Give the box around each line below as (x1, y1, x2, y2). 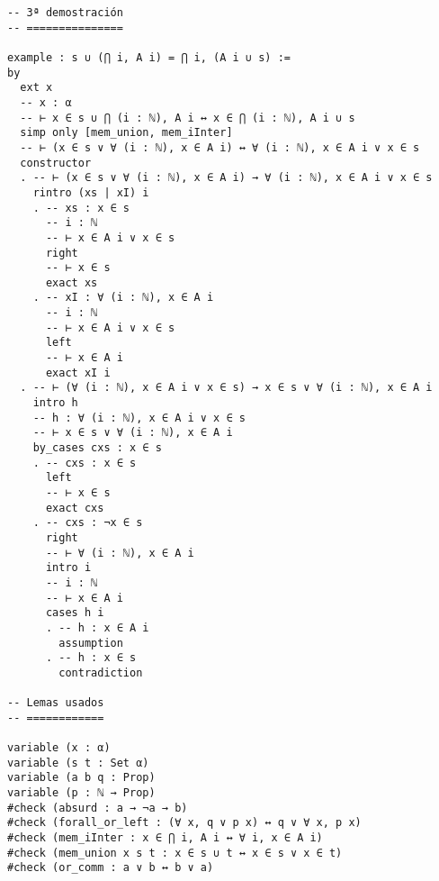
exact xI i (45, 366, 111, 379)
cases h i (45, 606, 104, 620)
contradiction (58, 666, 143, 679)
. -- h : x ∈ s (45, 651, 137, 665)
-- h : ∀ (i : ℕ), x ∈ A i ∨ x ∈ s (32, 411, 246, 424)
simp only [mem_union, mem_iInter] (20, 126, 233, 140)
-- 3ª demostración (7, 6, 123, 19)
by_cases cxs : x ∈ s (32, 441, 162, 455)
